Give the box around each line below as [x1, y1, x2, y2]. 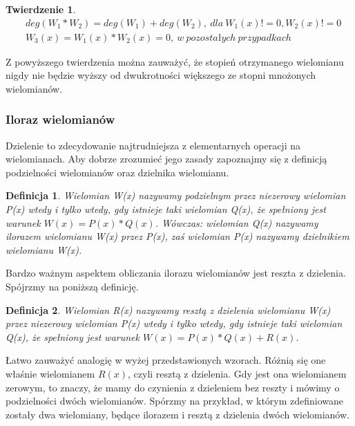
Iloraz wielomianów [6, 111, 115, 128]
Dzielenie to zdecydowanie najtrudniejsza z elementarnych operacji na [6, 138, 300, 152]
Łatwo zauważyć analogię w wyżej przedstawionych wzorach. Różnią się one [6, 353, 326, 367]
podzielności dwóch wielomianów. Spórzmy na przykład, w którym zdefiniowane [6, 393, 344, 408]
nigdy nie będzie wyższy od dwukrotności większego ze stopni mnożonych [6, 68, 316, 82]
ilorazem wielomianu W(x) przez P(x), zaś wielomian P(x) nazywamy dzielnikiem [6, 229, 349, 243]
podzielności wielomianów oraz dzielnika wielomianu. [6, 165, 229, 179]
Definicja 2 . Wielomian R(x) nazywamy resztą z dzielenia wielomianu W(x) [6, 302, 331, 317]
